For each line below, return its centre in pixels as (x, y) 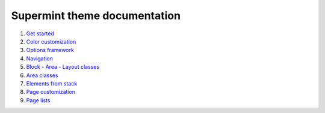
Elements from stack (52, 83)
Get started (40, 33)
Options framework (50, 50)
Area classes (42, 75)
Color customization (51, 41)
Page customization (51, 92)
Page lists (38, 100)
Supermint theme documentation (96, 16)
